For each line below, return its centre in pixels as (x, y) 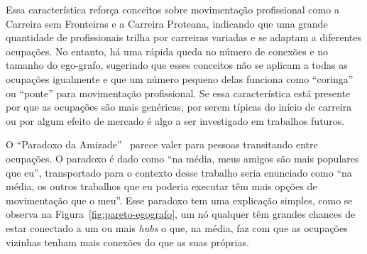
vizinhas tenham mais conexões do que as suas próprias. (127, 242)
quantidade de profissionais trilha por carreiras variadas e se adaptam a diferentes (183, 37)
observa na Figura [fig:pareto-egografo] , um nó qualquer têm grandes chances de (181, 214)
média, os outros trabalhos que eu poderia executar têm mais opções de (161, 186)
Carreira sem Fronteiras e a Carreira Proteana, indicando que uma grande (167, 23)
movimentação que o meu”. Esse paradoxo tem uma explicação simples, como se (179, 200)
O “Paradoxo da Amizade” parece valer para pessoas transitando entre (162, 144)
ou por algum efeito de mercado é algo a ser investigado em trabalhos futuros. (175, 120)
